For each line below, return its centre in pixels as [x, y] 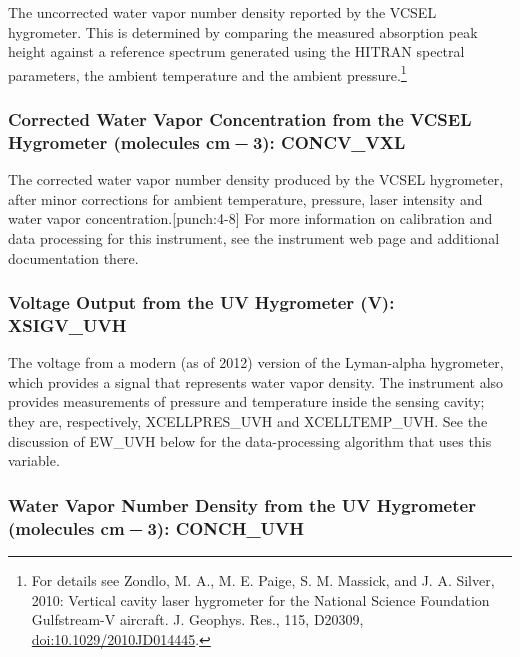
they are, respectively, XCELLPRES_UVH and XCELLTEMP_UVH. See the [248, 421]
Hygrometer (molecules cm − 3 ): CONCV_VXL [207, 141]
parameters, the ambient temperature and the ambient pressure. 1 [207, 73]
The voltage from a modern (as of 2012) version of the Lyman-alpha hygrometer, [256, 362]
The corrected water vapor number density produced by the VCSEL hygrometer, [256, 179]
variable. [34, 460]
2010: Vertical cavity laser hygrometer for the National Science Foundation [260, 599]
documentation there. [73, 257]
